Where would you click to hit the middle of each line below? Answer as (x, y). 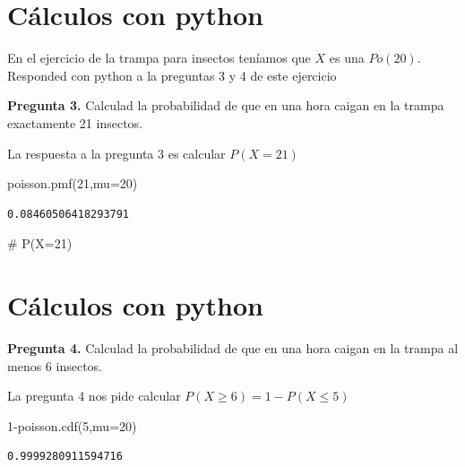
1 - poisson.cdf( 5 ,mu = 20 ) (72, 425)
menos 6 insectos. (55, 365)
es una (347, 58)
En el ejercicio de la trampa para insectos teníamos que (159, 58)
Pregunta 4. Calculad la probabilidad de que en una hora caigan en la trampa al (233, 348)
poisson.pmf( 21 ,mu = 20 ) (73, 183)
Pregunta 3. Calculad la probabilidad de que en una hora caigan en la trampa (226, 105)
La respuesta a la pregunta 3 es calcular (116, 153)
